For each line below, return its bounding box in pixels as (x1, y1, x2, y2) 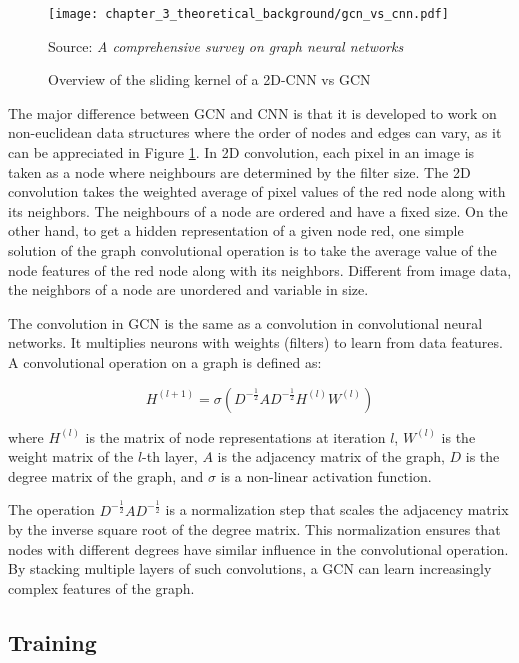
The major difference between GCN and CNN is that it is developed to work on (8, 102, 497, 123)
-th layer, (142, 446, 198, 467)
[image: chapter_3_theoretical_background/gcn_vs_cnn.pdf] (48, 7, 449, 21)
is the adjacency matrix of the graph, (217, 446, 445, 467)
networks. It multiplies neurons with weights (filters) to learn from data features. (8, 332, 503, 353)
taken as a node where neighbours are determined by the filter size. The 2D (8, 161, 471, 182)
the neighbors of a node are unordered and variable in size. (8, 279, 369, 300)
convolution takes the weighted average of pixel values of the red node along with (8, 181, 506, 202)
